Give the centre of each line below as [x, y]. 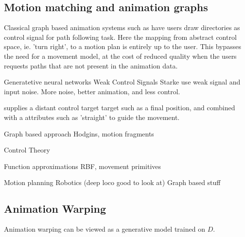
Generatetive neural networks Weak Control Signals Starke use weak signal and [122, 82]
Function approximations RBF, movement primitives [83, 166]
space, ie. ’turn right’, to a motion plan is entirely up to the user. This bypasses [122, 46]
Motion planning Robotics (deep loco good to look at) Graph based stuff [112, 182]
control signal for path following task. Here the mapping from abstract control [120, 37]
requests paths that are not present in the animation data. [91, 65]
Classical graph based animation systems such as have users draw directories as [122, 27]
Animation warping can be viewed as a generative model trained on [105, 229]
